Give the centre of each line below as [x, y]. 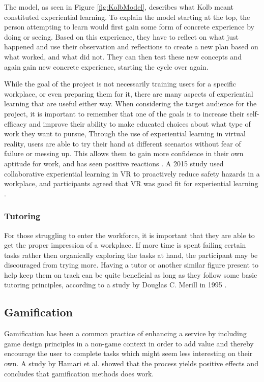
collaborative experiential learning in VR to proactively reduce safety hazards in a [132, 173]
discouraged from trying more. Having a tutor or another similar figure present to [131, 265]
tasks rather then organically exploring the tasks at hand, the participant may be [131, 255]
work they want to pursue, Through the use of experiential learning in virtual [125, 134]
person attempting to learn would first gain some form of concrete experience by [129, 27]
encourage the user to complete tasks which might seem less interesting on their [128, 353]
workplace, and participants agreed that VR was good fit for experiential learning [131, 183]
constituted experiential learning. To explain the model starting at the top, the [127, 17]
